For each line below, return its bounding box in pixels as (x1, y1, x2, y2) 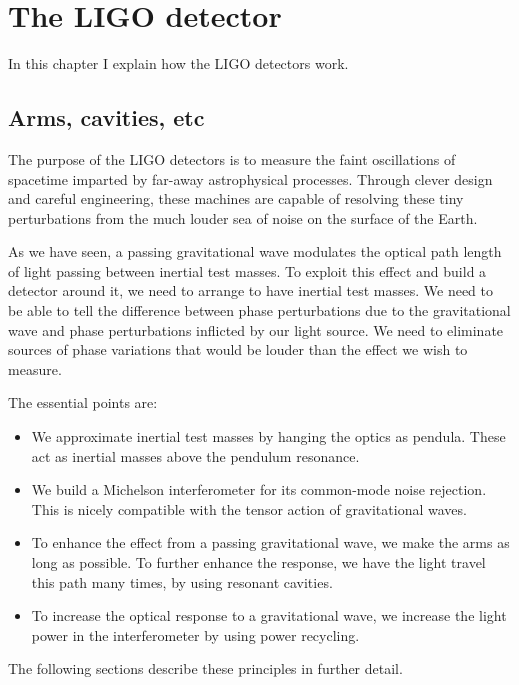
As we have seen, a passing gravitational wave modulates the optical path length (8, 241, 502, 262)
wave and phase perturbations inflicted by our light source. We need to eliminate (8, 319, 504, 340)
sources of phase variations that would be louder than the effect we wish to (8, 339, 468, 360)
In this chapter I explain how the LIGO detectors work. (8, 53, 349, 74)
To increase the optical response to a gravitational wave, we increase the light (31, 605, 507, 626)
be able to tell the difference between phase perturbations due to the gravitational (8, 300, 511, 321)
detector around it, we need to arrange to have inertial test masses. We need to (8, 280, 494, 301)
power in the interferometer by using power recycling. (31, 624, 360, 645)
